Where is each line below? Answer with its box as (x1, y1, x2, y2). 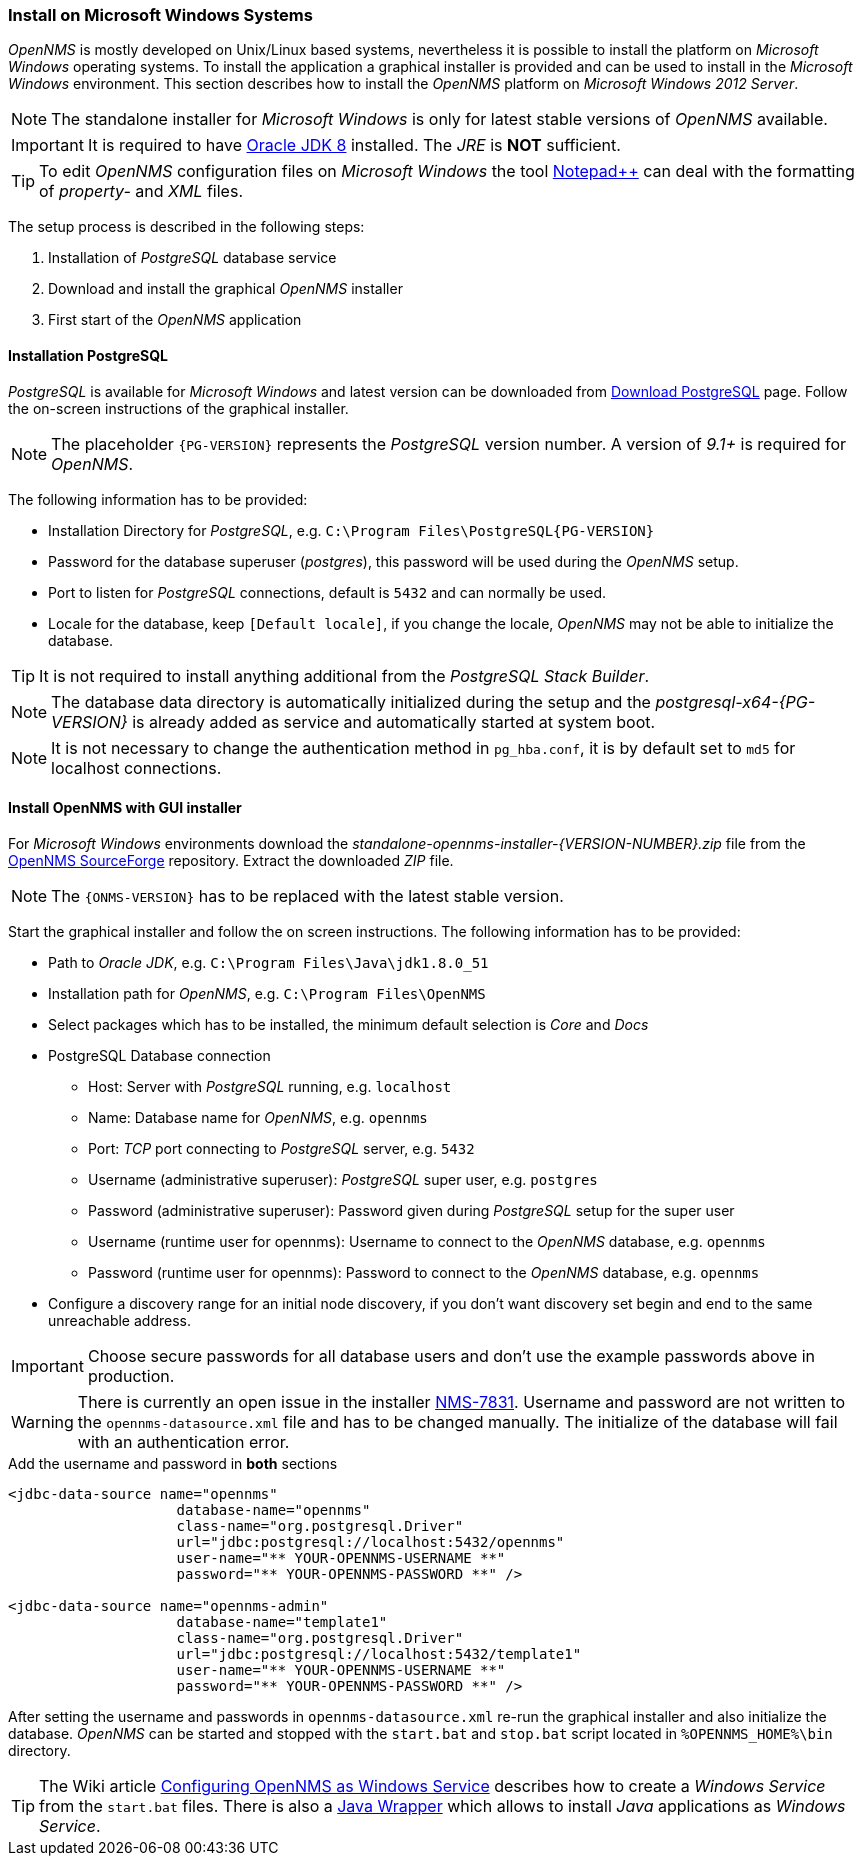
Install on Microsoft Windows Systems (8, 5, 313, 25)
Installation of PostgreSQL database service (48, 249, 337, 267)
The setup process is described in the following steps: (8, 218, 365, 236)
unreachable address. (48, 1311, 191, 1329)
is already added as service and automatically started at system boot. (132, 711, 656, 732)
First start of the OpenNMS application (48, 311, 302, 329)
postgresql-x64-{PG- (655, 691, 816, 712)
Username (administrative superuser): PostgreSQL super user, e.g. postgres (88, 1170, 598, 1188)
